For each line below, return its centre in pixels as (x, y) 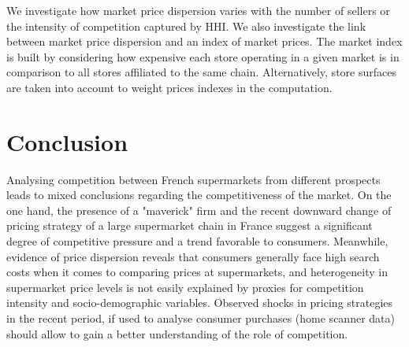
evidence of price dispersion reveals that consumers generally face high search (193, 256)
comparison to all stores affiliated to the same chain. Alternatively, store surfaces (201, 72)
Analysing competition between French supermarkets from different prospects (193, 179)
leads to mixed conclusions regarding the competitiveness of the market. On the (199, 195)
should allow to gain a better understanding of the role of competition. (177, 333)
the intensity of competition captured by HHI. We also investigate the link (186, 26)
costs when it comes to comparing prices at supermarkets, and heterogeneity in (197, 272)
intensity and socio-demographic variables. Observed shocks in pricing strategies (200, 303)
